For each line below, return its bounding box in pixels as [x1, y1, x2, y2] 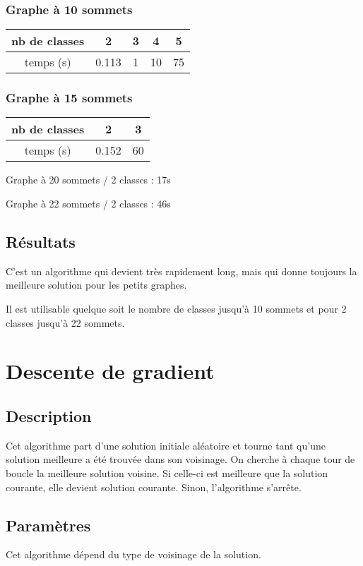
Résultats [6, 231, 76, 253]
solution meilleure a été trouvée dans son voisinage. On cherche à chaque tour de [6, 452, 355, 466]
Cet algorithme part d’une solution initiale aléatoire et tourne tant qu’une [6, 438, 326, 452]
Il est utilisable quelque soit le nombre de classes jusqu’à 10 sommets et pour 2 [6, 301, 347, 316]
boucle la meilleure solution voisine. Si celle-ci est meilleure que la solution [6, 465, 328, 480]
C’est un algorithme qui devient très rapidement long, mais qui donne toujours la [6, 263, 357, 278]
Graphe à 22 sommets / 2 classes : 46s [6, 196, 171, 211]
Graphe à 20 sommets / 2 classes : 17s [6, 172, 171, 187]
